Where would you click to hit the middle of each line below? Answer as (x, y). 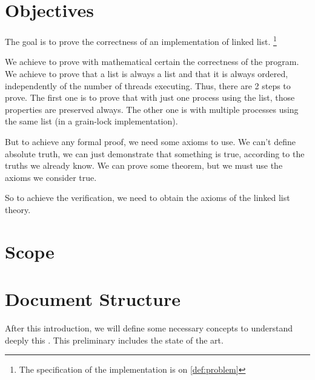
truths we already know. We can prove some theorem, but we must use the (144, 165)
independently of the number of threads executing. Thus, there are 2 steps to (148, 85)
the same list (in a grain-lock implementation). (91, 121)
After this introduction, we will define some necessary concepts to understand (149, 328)
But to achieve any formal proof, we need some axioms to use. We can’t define (150, 141)
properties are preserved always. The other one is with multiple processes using (152, 109)
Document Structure (93, 299)
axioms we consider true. (51, 177)
